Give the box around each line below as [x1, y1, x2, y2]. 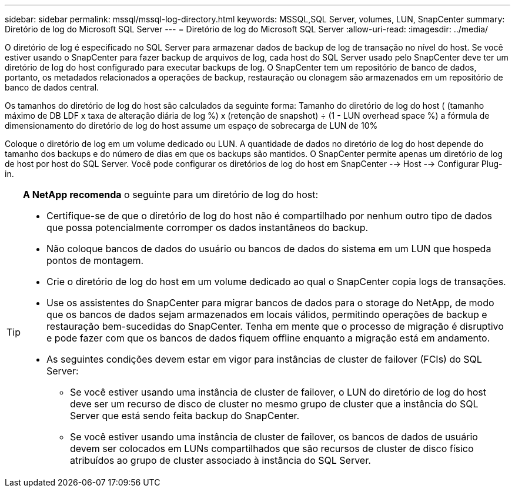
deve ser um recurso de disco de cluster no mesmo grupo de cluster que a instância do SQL [70, 398, 479, 410]
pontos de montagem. [46, 255, 144, 266]
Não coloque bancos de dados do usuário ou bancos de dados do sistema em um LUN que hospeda [46, 243, 491, 255]
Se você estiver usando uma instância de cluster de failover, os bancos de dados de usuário [70, 431, 478, 443]
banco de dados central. [5, 82, 99, 92]
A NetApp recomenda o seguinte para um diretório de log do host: [23, 189, 319, 200]
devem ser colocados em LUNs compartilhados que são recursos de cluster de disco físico [70, 443, 474, 454]
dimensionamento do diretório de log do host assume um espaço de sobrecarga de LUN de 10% [5, 121, 378, 130]
